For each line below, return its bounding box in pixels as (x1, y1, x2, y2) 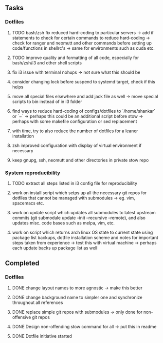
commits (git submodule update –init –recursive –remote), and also (12, 215, 146, 221)
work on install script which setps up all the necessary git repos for (12, 190, 147, 196)
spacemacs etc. (12, 200, 45, 206)
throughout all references (12, 300, 63, 305)
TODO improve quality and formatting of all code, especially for (12, 55, 139, 61)
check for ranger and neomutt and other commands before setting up (12, 40, 152, 46)
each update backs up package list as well (12, 245, 98, 251)
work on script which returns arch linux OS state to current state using (12, 229, 153, 235)
